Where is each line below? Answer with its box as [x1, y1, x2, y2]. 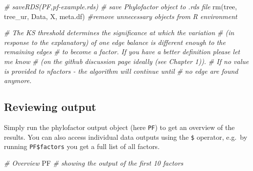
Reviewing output [4, 99, 96, 114]
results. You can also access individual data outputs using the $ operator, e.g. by [4, 131, 248, 142]
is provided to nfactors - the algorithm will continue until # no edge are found [4, 65, 238, 76]
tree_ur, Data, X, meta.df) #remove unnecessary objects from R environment [4, 11, 237, 21]
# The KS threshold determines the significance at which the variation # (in [4, 27, 234, 38]
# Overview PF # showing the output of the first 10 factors [4, 157, 184, 168]
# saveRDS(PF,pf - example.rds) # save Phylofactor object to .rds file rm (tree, [4, 1, 237, 11]
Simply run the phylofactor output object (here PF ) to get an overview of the [4, 122, 235, 132]
